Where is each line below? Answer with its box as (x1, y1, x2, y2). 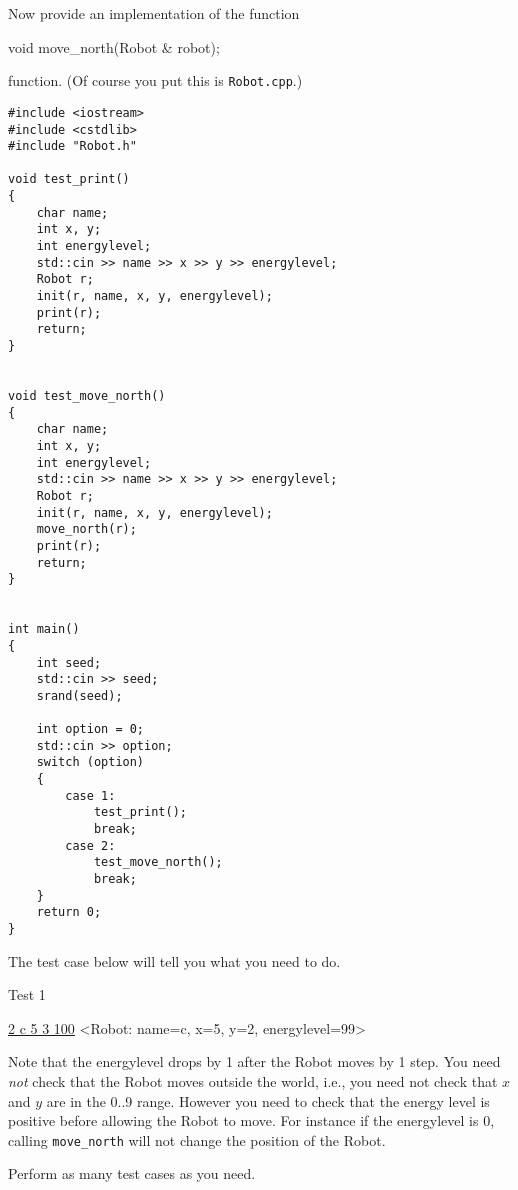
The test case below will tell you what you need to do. (8, 950, 341, 971)
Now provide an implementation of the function (8, 3, 300, 23)
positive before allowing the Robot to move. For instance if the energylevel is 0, (8, 1110, 495, 1131)
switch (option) (36, 755, 145, 770)
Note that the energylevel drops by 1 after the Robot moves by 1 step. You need (8, 1051, 501, 1072)
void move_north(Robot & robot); (8, 36, 220, 57)
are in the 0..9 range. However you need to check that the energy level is (46, 1090, 490, 1111)
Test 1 (8, 984, 46, 1005)
